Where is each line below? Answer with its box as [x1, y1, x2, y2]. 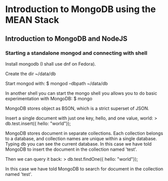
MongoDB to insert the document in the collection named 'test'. [5, 146, 138, 152]
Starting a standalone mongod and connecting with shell [5, 49, 148, 56]
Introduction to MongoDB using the [5, 4, 156, 15]
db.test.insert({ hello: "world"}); [5, 120, 71, 127]
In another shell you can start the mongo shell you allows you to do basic [5, 90, 157, 96]
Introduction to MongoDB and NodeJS [5, 34, 128, 43]
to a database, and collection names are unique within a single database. [5, 135, 157, 142]
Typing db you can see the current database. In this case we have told [5, 141, 152, 147]
